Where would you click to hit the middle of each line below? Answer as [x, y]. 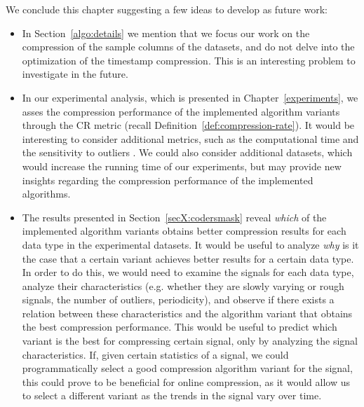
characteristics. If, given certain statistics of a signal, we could [155, 354]
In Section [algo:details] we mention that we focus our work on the [166, 33]
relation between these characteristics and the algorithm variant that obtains [187, 313]
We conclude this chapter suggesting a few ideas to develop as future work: [167, 9]
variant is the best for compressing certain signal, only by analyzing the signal [190, 341]
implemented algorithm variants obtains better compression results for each [184, 231]
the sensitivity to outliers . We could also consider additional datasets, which [187, 152]
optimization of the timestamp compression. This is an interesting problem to [189, 60]
